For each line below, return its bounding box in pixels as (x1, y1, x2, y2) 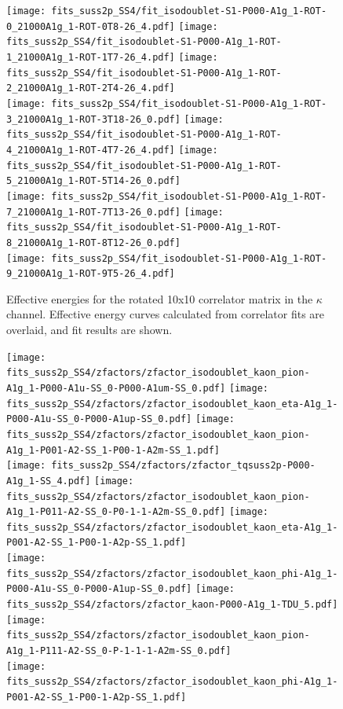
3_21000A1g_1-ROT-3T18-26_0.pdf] (6, 113, 181, 125)
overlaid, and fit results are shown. (6, 321, 173, 337)
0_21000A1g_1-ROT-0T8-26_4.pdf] (6, 20, 175, 32)
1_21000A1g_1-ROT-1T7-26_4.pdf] (6, 51, 175, 63)
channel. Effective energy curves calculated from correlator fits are (6, 306, 325, 322)
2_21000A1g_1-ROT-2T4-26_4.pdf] (6, 83, 175, 94)
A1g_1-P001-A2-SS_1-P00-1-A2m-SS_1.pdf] (6, 444, 221, 456)
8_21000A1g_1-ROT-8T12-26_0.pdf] (6, 237, 181, 248)
